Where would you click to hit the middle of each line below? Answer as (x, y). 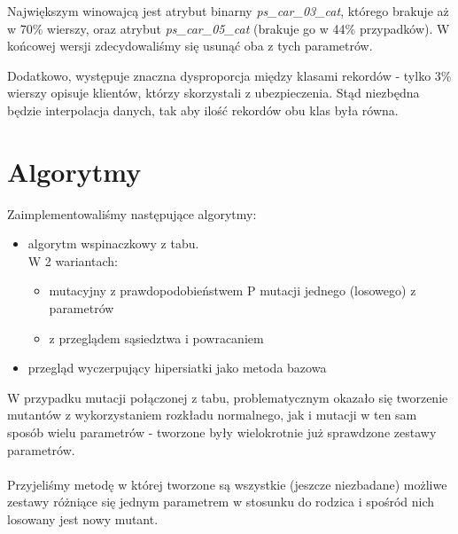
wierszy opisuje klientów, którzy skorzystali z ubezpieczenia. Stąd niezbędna (213, 93)
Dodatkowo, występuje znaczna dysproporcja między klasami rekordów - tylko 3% (229, 75)
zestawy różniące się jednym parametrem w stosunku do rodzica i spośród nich (221, 502)
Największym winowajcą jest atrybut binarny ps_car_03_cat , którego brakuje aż (228, 11)
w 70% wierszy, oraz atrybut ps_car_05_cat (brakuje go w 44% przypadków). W (229, 28)
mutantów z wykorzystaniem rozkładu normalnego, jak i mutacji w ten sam (212, 415)
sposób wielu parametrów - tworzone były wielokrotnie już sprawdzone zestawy (222, 432)
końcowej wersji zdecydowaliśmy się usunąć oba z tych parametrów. (190, 46)
